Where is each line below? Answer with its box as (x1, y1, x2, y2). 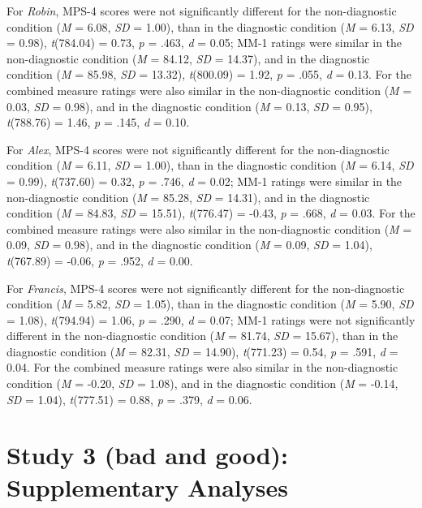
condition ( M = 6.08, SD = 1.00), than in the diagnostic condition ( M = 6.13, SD (6, 18, 414, 35)
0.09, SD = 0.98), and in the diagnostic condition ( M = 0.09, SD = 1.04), (6, 236, 372, 253)
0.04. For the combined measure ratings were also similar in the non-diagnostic (6, 359, 398, 376)
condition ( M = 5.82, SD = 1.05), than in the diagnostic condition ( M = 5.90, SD (6, 295, 414, 312)
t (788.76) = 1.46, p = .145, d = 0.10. (6, 114, 190, 131)
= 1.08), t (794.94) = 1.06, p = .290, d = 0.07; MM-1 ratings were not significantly (6, 311, 416, 328)
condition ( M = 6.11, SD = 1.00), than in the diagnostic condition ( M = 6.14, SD (6, 157, 414, 174)
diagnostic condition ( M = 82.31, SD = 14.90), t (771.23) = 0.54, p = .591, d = (6, 342, 398, 359)
